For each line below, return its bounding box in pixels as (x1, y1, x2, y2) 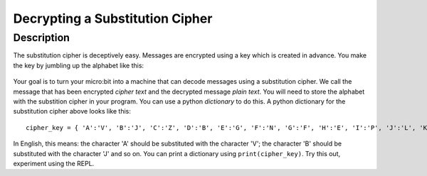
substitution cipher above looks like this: (13, 107, 132, 116)
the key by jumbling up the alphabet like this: (13, 61, 144, 70)
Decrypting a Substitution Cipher (13, 11, 213, 26)
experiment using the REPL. (13, 159, 95, 167)
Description (13, 31, 70, 44)
